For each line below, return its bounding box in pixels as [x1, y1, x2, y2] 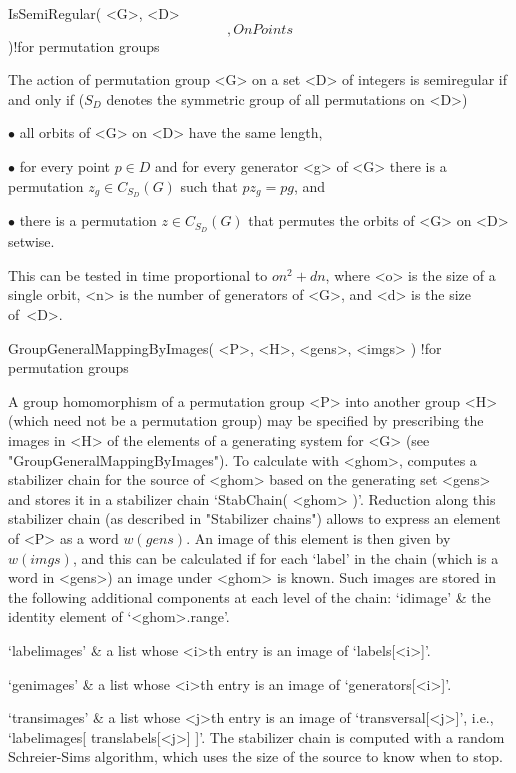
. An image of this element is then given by [186, 528, 451, 548]
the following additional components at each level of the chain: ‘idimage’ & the [8, 586, 491, 607]
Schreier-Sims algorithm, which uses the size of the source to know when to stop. [8, 746, 503, 767]
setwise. [8, 231, 55, 252]
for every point [19, 155, 110, 176]
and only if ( [8, 88, 85, 109]
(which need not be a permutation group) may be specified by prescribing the [8, 410, 484, 431]
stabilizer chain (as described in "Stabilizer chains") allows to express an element [8, 508, 501, 529]
